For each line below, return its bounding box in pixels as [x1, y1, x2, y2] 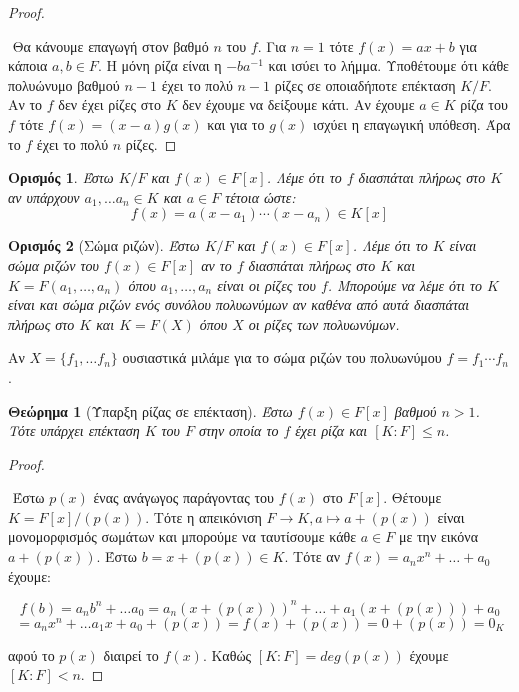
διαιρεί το [103, 644, 159, 665]
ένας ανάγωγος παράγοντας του [93, 487, 274, 508]
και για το [207, 113, 265, 134]
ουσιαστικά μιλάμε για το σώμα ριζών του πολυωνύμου [122, 347, 442, 368]
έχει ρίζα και [295, 420, 368, 441]
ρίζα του [460, 94, 508, 115]
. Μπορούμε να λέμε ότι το [327, 274, 483, 295]
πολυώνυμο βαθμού [8, 74, 120, 95]
